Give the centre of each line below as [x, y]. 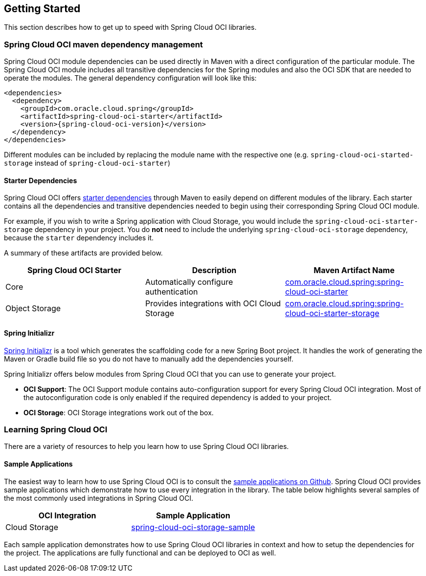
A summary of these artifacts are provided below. [83, 253]
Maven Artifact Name [354, 270]
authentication [171, 292]
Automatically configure [189, 282]
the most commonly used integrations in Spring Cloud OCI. [99, 498]
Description [214, 270]
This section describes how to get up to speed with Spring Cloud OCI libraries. [130, 27]
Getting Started [42, 9]
